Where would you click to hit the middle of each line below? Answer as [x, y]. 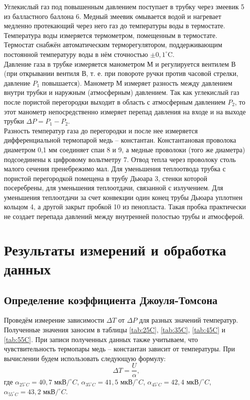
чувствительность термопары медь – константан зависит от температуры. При [120, 349]
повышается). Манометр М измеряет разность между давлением [137, 82]
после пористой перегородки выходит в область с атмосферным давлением [115, 101]
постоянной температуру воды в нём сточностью [76, 54]
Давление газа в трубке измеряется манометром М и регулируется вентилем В [120, 64]
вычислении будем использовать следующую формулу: [85, 358]
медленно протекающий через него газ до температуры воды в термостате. [115, 26]
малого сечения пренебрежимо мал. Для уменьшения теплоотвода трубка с [115, 169]
